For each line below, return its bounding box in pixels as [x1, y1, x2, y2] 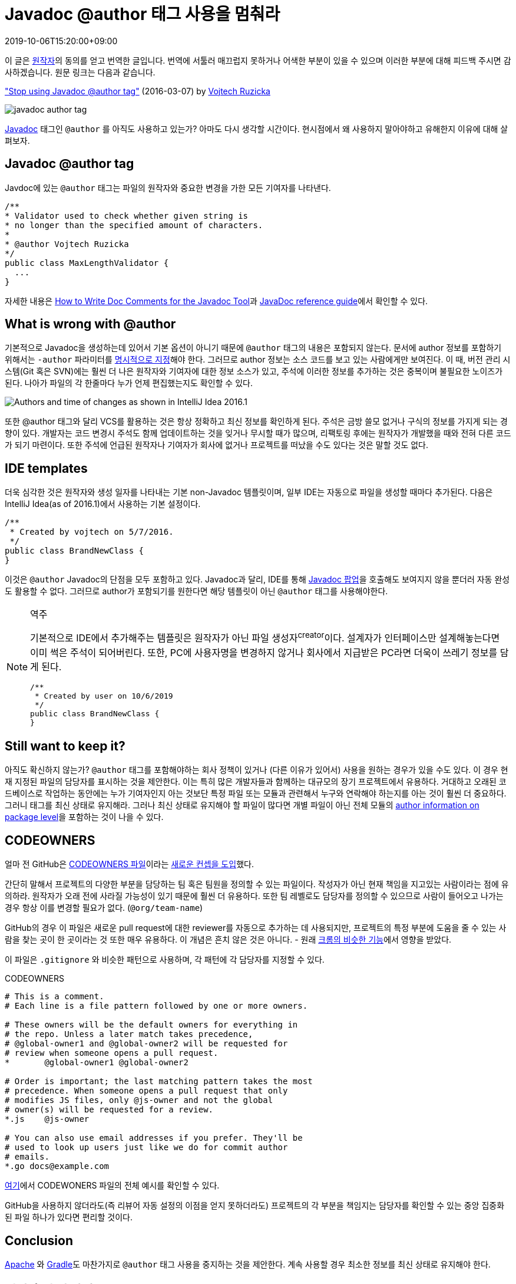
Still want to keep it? [5, 739, 125, 754]
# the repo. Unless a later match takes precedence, [5, 1029, 253, 1039]
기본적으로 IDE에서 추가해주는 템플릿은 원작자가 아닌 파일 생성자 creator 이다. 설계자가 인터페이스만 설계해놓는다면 [30, 630, 500, 644]
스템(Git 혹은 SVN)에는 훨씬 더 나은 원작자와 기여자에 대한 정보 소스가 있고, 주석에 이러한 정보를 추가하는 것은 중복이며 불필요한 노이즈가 [5, 366, 503, 377]
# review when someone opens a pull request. [5, 1048, 219, 1058]
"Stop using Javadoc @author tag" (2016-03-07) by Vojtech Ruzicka [5, 85, 270, 96]
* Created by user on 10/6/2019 [34, 691, 173, 700]
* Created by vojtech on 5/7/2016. [9, 527, 174, 537]
